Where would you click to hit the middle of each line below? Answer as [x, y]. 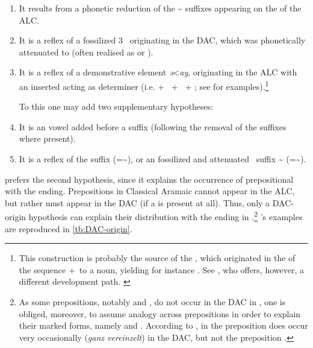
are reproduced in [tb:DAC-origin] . [69, 228]
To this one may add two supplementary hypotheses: [116, 106]
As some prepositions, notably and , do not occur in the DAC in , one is [152, 302]
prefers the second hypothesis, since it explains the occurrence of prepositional [149, 179]
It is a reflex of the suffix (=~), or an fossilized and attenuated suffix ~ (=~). [163, 159]
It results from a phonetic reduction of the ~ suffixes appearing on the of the [160, 8]
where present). [47, 138]
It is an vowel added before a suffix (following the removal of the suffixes [153, 126]
